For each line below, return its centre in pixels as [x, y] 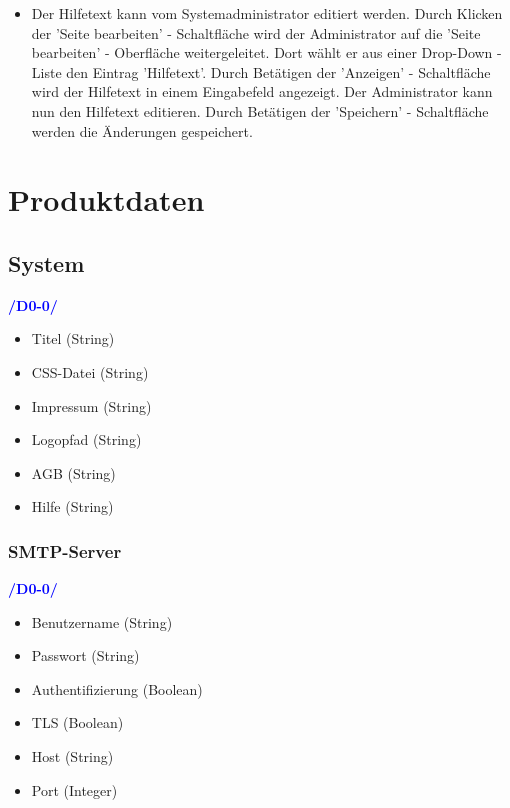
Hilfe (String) [72, 506]
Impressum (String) [91, 405]
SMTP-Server [65, 550]
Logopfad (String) [86, 439]
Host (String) [72, 756]
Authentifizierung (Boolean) [117, 688]
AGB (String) [73, 472]
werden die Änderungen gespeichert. [142, 130]
